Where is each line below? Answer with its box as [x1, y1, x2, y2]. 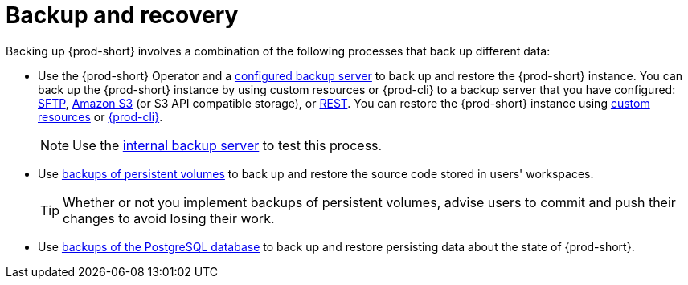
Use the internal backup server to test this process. [72, 136, 383, 153]
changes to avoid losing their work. [63, 210, 275, 226]
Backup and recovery [6, 2, 239, 29]
